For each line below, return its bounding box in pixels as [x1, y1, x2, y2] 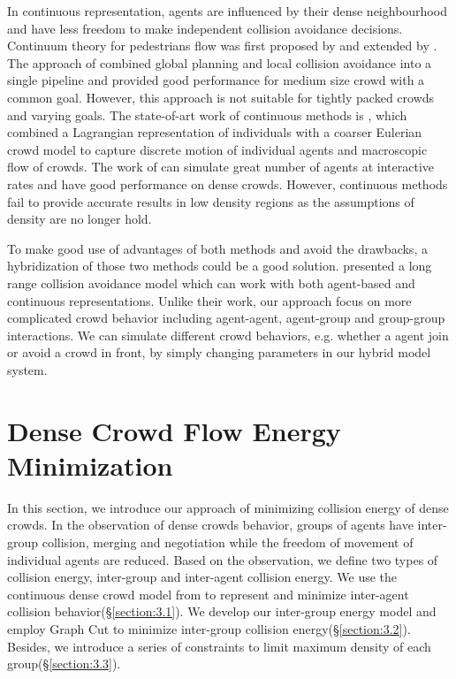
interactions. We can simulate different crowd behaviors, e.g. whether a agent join [7, 325, 449, 344]
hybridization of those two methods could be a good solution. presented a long [7, 256, 432, 275]
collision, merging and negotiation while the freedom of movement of [42, 532, 414, 551]
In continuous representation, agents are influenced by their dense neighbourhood [7, 2, 447, 19]
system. [7, 360, 48, 378]
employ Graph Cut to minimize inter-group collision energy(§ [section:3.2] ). [7, 619, 411, 637]
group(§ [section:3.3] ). [7, 654, 121, 673]
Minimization [7, 446, 173, 483]
